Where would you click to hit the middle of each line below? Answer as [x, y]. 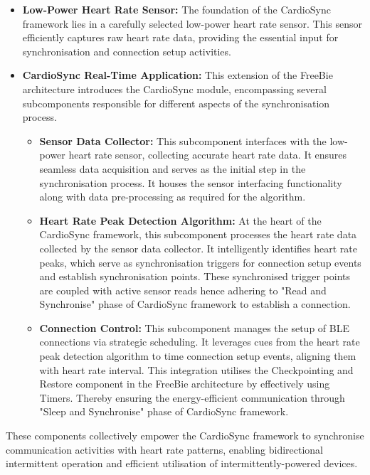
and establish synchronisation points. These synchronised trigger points [195, 276]
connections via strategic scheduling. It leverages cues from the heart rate [200, 342]
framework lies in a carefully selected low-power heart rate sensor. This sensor [192, 23]
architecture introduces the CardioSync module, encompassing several [174, 89]
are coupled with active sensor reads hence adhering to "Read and [183, 290]
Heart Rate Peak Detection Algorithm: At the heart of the [180, 220]
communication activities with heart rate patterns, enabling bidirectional [165, 449]
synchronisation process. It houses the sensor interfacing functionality [191, 182]
